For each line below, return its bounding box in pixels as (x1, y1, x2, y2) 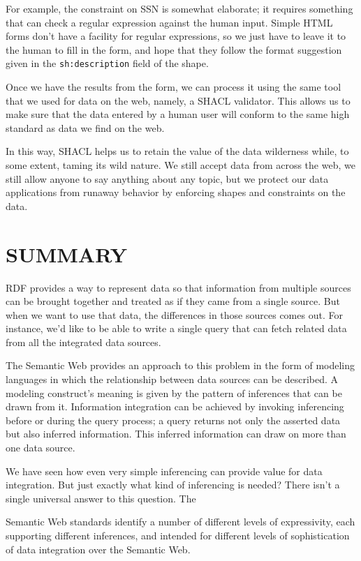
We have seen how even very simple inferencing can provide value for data (6, 463, 323, 478)
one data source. (6, 440, 75, 455)
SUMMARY (6, 239, 127, 268)
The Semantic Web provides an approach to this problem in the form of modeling (6, 358, 355, 373)
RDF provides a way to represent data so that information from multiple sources (6, 280, 351, 294)
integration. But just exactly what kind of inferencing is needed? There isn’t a (6, 477, 340, 492)
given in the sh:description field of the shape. (6, 56, 209, 70)
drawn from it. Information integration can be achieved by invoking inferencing (6, 399, 344, 414)
